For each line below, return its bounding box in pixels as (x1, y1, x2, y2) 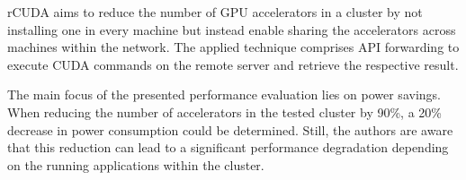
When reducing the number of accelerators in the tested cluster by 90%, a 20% (7, 102, 442, 121)
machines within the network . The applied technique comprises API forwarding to (7, 38, 460, 56)
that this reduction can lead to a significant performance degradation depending (7, 138, 449, 157)
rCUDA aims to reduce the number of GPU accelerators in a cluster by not (7, 3, 423, 21)
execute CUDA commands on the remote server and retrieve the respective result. (7, 55, 459, 73)
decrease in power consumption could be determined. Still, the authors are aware (7, 120, 453, 139)
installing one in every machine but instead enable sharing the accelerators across (7, 20, 456, 39)
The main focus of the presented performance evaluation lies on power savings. (7, 85, 441, 104)
